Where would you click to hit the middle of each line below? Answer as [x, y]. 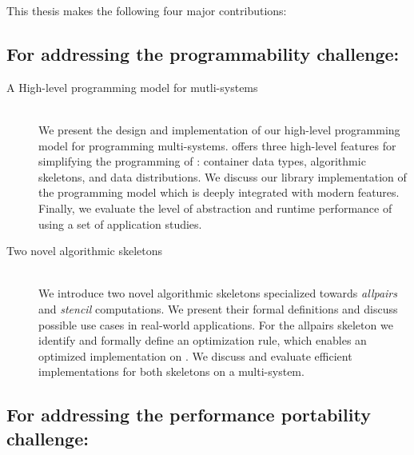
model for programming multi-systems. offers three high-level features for [217, 145]
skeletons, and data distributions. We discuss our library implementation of [223, 176]
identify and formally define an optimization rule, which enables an [203, 340]
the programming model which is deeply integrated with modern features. [219, 192]
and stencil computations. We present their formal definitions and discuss [218, 308]
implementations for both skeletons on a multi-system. [171, 371]
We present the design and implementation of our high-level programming [219, 129]
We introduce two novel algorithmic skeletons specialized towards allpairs [218, 293]
